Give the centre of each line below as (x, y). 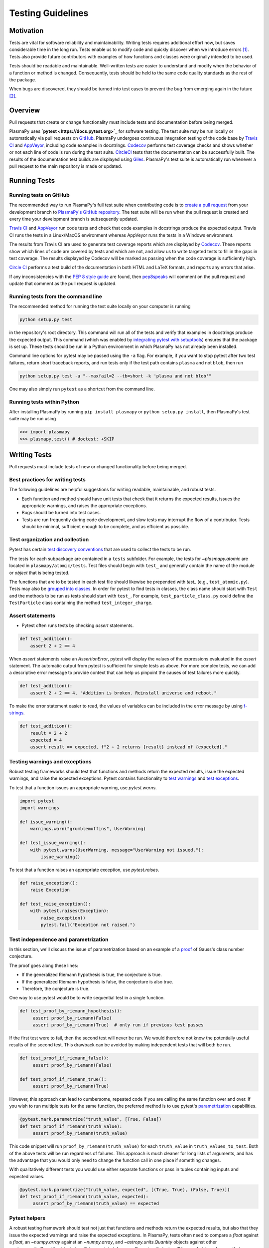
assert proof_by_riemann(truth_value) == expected (96, 1204)
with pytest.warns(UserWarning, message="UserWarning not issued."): (117, 850)
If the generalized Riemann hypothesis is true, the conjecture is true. (92, 975)
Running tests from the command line (56, 296)
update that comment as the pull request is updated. (63, 284)
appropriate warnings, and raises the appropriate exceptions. (84, 506)
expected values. (27, 1176)
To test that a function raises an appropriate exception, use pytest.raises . (84, 870)
